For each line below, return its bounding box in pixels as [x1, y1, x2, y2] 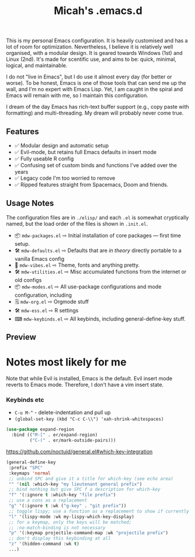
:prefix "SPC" [8, 465, 43, 470]
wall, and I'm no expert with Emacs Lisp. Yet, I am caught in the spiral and [6, 86, 183, 93]
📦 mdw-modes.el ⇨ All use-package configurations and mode [14, 283, 162, 290]
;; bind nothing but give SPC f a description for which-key [8, 487, 161, 493]
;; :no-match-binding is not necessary [8, 525, 106, 531]
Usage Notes [6, 198, 54, 208]
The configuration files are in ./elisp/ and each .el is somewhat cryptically [6, 214, 189, 221]
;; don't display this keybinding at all [8, 535, 111, 542]
